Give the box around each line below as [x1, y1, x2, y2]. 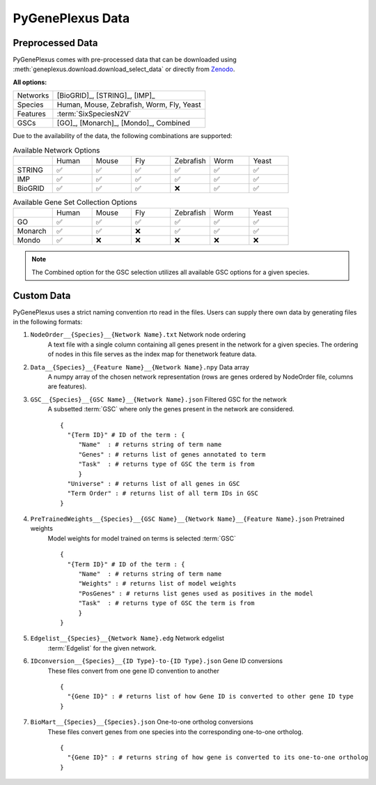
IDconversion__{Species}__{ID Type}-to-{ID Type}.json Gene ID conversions [30, 657, 283, 665]
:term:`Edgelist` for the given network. [47, 643, 157, 652]
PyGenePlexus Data [13, 10, 130, 26]
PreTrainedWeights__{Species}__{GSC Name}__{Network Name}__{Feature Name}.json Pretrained [30, 515, 345, 523]
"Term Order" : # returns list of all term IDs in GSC [67, 489, 259, 498]
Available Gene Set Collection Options [13, 197, 137, 207]
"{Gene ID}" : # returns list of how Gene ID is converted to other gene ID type [67, 692, 354, 701]
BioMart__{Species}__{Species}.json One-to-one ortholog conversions [30, 718, 253, 726]
